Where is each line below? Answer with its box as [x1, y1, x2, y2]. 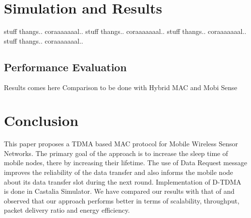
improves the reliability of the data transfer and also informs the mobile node [4, 167, 233, 177]
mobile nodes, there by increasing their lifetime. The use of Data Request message [4, 157, 247, 168]
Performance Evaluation [4, 59, 127, 74]
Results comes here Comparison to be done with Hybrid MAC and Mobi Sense [4, 82, 237, 92]
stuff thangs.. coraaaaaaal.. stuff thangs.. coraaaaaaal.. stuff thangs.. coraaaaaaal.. [4, 26, 247, 36]
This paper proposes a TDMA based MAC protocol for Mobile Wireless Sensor [4, 139, 238, 149]
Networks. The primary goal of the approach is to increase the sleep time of [4, 148, 228, 158]
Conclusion [4, 110, 79, 130]
